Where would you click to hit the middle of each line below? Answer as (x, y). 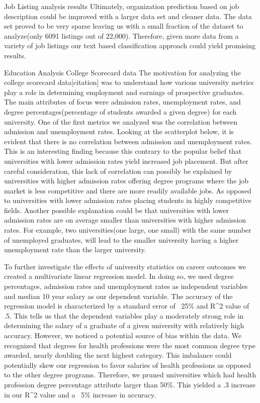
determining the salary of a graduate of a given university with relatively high (124, 325)
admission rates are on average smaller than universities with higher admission (125, 220)
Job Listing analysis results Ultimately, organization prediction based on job (122, 6)
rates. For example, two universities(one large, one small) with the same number (128, 230)
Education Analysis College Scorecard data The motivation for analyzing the (122, 72)
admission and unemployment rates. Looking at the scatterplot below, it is (119, 131)
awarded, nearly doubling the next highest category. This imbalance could (118, 355)
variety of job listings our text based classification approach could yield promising (130, 45)
